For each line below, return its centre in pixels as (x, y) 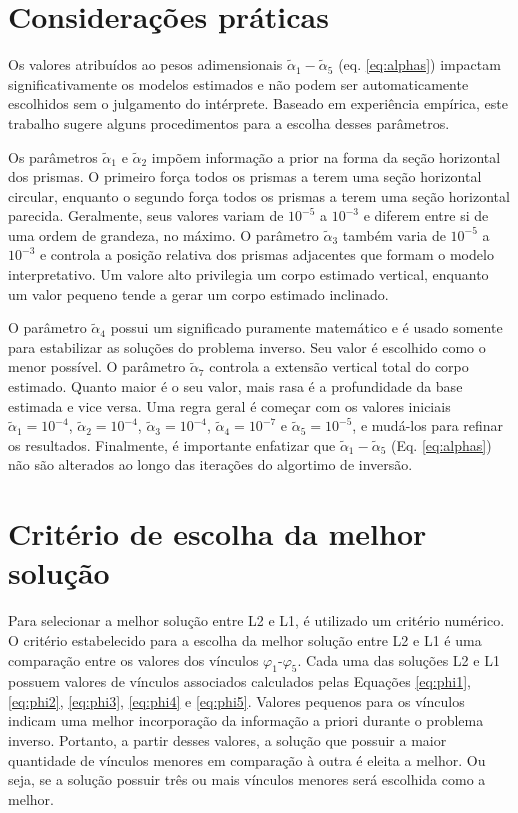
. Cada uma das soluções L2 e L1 (398, 659)
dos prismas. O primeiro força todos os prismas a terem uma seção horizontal (245, 176)
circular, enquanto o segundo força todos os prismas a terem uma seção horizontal (259, 195)
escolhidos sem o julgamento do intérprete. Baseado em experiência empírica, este (258, 103)
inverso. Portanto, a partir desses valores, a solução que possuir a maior (227, 740)
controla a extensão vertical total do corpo (339, 366)
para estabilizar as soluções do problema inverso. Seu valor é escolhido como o (247, 346)
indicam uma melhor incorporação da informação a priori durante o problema (246, 720)
